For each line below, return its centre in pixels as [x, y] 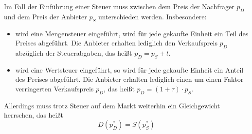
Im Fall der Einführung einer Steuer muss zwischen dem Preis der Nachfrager [119, 6]
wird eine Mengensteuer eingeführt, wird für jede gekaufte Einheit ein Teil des [132, 33]
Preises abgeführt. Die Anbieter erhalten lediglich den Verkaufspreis [116, 43]
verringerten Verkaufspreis [54, 88]
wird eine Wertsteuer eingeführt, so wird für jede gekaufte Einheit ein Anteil [129, 69]
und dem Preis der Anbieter [45, 16]
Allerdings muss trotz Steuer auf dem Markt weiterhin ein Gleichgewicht [112, 105]
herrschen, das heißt [34, 115]
